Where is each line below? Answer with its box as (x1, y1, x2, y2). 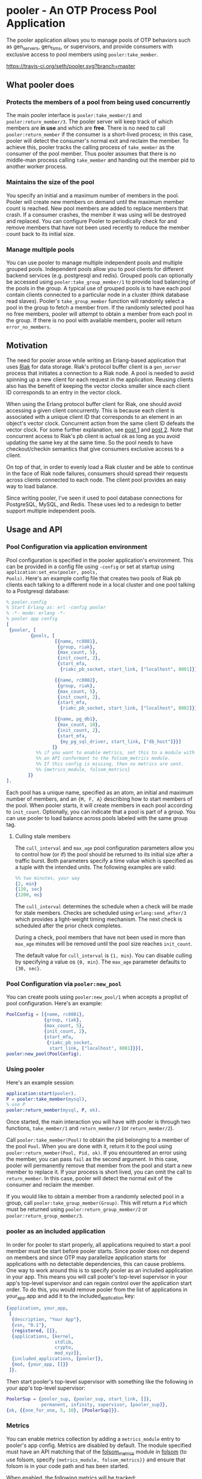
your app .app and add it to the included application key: (6, 1292, 135, 1301)
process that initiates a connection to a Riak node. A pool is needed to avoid (6, 369, 194, 377)
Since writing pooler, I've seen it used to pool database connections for (6, 494, 183, 501)
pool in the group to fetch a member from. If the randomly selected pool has (6, 304, 194, 311)
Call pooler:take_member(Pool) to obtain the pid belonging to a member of (6, 1136, 189, 1143)
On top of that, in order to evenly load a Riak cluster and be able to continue (6, 463, 194, 471)
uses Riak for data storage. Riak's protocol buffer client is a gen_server (6, 363, 181, 370)
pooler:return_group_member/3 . (6, 1212, 84, 1220)
